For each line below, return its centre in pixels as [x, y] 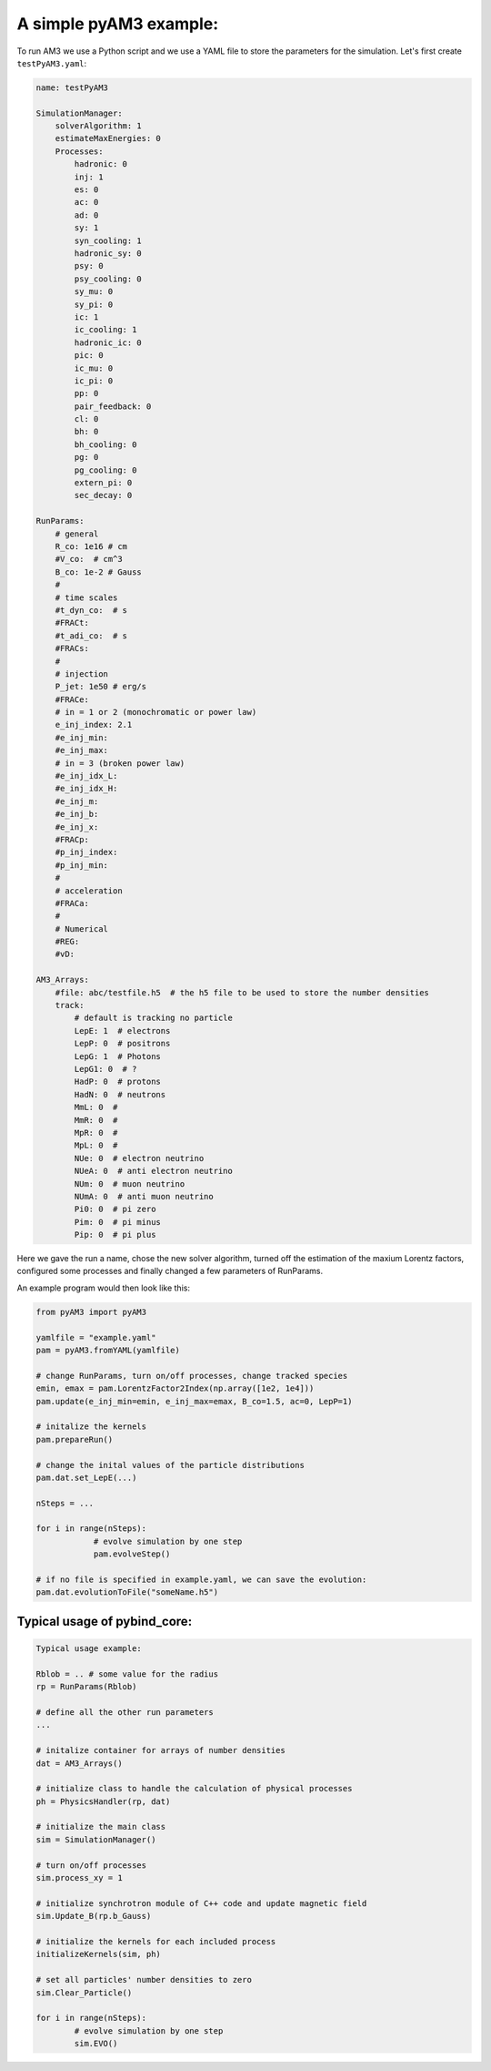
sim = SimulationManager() [96, 1839]
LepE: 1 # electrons [122, 1030]
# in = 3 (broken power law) [120, 763]
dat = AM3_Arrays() [79, 1763]
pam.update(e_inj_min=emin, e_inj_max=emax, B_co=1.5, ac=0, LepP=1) [194, 1401]
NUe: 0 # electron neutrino [139, 1158]
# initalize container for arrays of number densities [160, 1750]
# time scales [86, 597]
